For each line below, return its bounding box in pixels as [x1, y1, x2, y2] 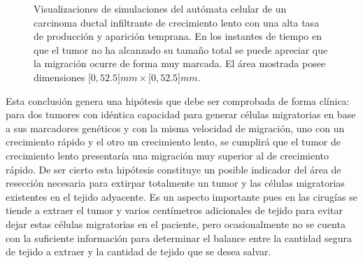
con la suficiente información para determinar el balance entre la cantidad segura [6, 230, 353, 245]
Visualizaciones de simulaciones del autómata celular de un [34, 1, 287, 15]
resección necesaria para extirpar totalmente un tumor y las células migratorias [6, 176, 345, 190]
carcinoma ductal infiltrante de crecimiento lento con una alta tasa [34, 15, 320, 29]
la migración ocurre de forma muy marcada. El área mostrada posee [34, 56, 326, 71]
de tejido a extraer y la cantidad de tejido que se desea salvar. [6, 244, 271, 259]
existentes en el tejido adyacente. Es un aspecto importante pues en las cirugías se [6, 189, 357, 204]
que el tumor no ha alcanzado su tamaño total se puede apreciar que [34, 42, 328, 57]
